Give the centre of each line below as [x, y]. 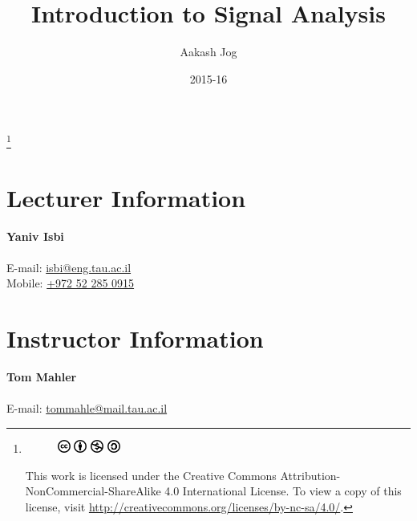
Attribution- [310, 475]
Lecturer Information [126, 197]
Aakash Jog [208, 52]
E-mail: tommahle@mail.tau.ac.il [87, 408]
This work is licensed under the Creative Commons [151, 475]
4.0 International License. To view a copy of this [283, 491]
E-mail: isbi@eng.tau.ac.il [69, 267]
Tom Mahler [42, 377]
